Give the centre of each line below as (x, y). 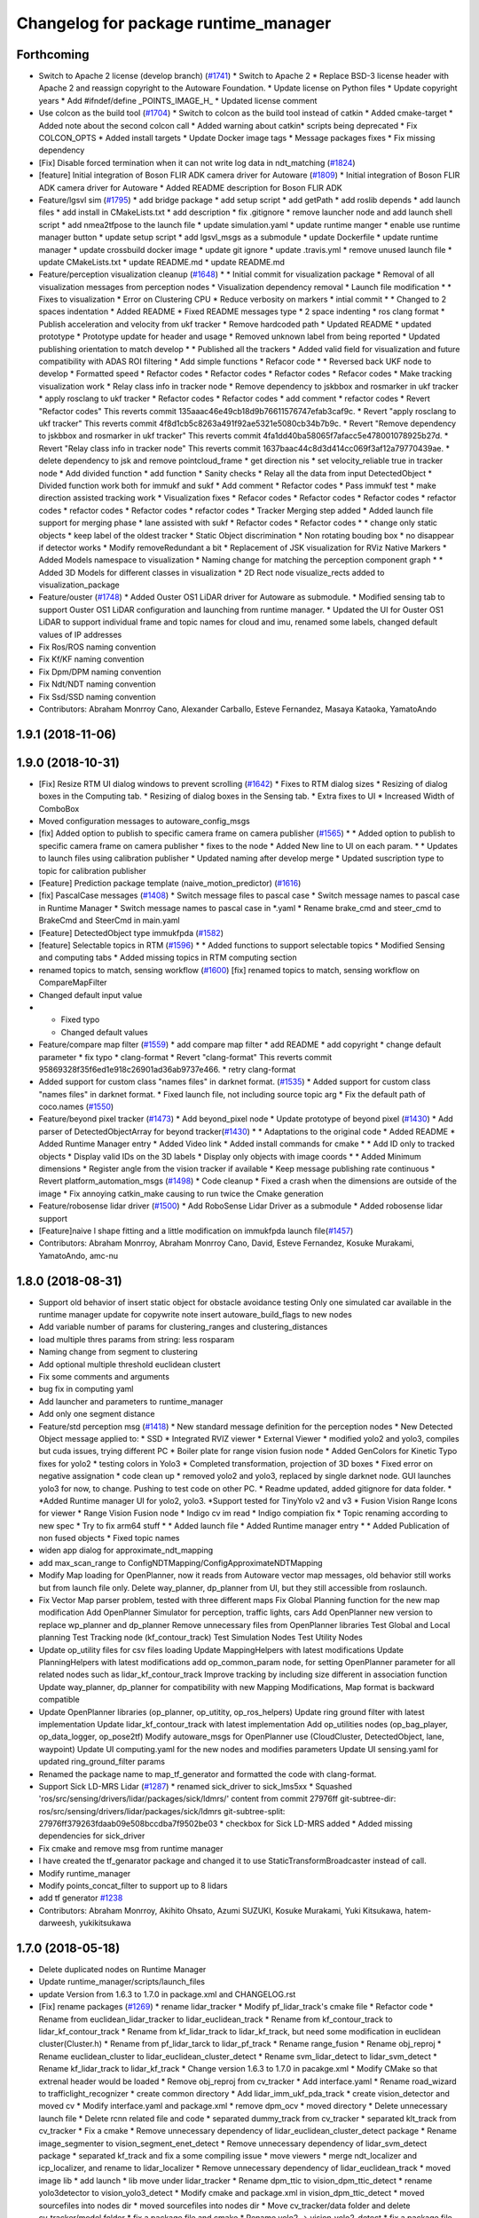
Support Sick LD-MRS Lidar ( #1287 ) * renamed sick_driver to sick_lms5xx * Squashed (195, 1786)
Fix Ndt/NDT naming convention (98, 684)
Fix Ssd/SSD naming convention (97, 696)
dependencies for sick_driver (92, 1836)
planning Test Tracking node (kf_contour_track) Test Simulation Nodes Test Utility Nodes (200, 1638)
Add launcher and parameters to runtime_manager (131, 1401)
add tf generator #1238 (81, 1898)
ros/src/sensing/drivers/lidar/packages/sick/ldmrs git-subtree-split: (162, 1811)
